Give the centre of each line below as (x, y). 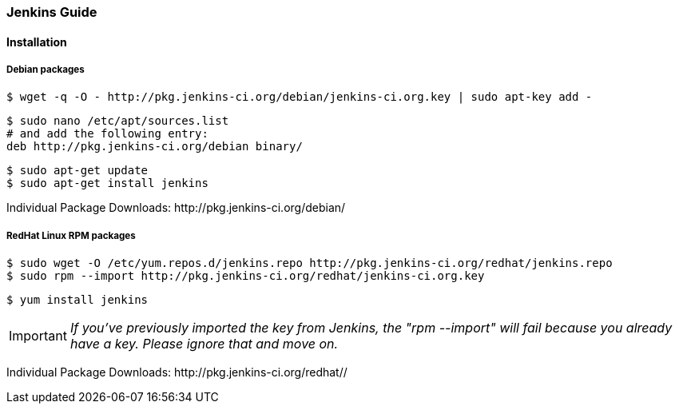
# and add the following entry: (107, 134)
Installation (37, 42)
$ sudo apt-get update (77, 171)
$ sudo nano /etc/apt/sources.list (118, 121)
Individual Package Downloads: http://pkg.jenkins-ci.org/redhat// (177, 372)
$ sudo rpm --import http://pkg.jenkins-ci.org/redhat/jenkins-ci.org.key (246, 276)
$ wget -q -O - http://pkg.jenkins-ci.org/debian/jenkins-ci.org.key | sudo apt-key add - (300, 97)
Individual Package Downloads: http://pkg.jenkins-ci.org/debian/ (176, 208)
